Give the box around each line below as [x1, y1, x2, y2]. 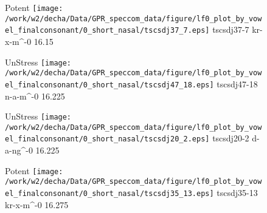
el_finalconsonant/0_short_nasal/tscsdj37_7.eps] [5, 26, 210, 35]
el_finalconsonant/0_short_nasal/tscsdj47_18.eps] [5, 80, 214, 89]
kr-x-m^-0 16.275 [5, 198, 69, 211]
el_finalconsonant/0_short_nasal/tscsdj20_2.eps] [5, 135, 210, 144]
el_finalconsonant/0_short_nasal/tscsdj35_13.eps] [5, 189, 214, 198]
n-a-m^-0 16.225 [5, 89, 65, 102]
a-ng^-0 [5, 144, 33, 157]
